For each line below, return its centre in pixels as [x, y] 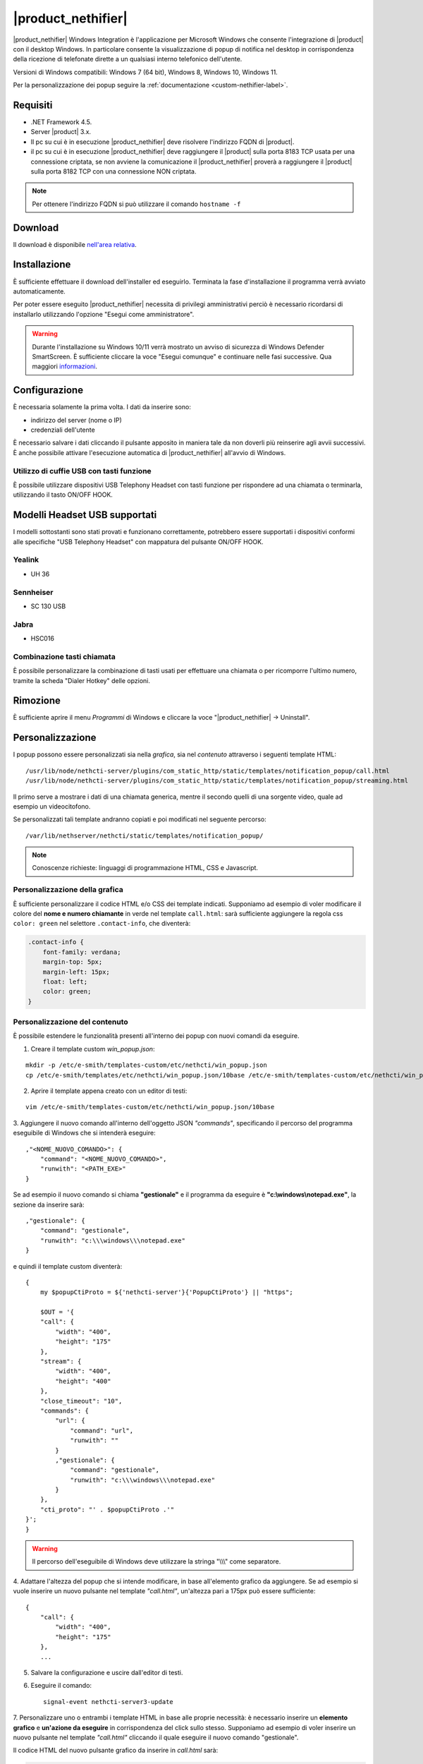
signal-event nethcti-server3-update [109, 1702]
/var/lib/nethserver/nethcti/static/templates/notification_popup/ [145, 835]
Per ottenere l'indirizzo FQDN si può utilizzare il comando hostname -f [136, 204]
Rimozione [37, 701]
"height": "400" [83, 1381]
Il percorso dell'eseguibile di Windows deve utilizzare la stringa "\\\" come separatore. [157, 1561]
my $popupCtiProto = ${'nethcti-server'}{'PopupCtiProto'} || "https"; [166, 1292]
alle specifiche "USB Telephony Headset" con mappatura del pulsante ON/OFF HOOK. [138, 542]
